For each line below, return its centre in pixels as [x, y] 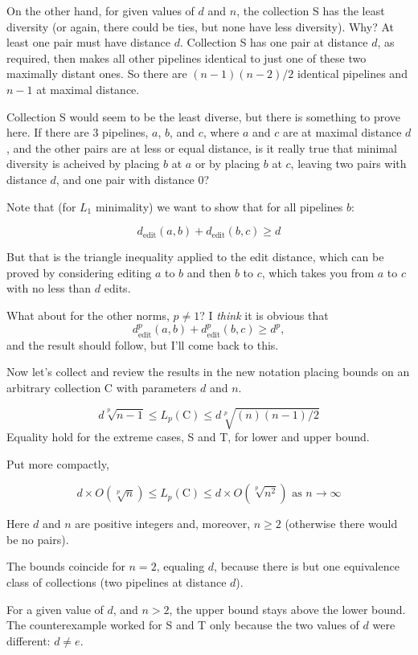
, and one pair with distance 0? [133, 179]
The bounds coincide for [66, 566]
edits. [117, 288]
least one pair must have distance [89, 42]
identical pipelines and [352, 74]
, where [221, 132]
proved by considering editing [79, 272]
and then [209, 272]
